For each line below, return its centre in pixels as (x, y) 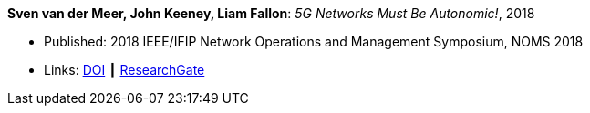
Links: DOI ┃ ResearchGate (124, 70)
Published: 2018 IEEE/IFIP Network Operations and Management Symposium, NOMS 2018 (314, 41)
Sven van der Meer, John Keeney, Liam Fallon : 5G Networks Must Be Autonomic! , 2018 (271, 13)
